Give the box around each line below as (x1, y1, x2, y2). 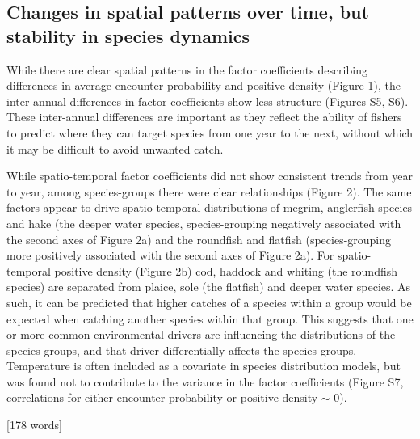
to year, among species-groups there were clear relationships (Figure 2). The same (6, 183, 412, 200)
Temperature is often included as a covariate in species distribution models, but (6, 357, 401, 374)
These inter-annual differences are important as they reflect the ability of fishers (6, 108, 402, 125)
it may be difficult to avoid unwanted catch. (6, 140, 224, 157)
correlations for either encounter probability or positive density (6, 389, 318, 406)
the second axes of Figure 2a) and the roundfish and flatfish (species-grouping (6, 230, 392, 247)
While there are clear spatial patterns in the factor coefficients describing (6, 61, 367, 78)
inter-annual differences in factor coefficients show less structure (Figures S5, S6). (6, 92, 409, 109)
